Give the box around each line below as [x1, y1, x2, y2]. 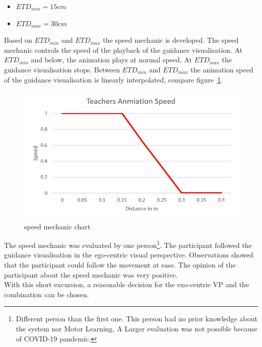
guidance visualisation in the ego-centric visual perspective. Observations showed [4, 249, 253, 260]
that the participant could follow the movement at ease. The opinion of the [4, 259, 236, 270]
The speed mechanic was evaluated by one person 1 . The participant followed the [4, 238, 252, 250]
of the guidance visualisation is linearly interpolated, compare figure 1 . [4, 74, 223, 84]
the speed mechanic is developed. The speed [103, 35, 239, 45]
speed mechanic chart [24, 221, 91, 231]
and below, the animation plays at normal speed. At [31, 54, 192, 65]
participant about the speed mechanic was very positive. [4, 269, 178, 280]
